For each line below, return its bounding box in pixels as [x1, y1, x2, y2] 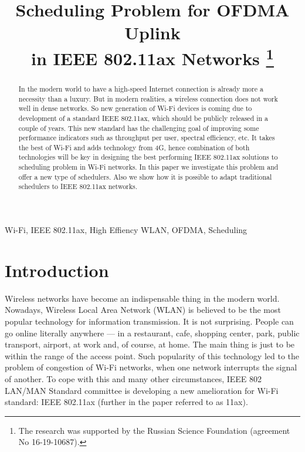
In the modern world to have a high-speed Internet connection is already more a [18, 83, 263, 93]
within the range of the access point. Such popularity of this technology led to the [5, 349, 299, 362]
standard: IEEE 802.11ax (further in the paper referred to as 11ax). [5, 396, 248, 408]
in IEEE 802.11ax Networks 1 [31, 43, 274, 70]
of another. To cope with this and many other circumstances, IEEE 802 [5, 372, 262, 384]
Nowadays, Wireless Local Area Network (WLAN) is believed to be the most [5, 303, 281, 316]
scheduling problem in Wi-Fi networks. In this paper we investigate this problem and [18, 162, 279, 172]
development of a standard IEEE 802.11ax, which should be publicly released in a [18, 113, 269, 123]
